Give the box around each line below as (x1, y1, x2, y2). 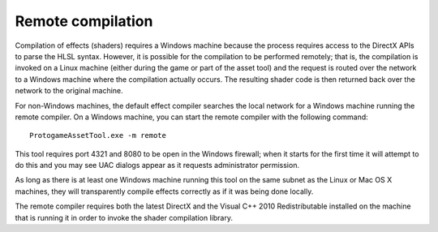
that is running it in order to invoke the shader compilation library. (15, 213, 233, 222)
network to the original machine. (15, 86, 123, 96)
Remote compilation (15, 12, 153, 30)
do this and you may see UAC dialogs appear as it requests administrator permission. (15, 161, 300, 170)
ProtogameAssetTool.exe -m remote (29, 131, 166, 140)
